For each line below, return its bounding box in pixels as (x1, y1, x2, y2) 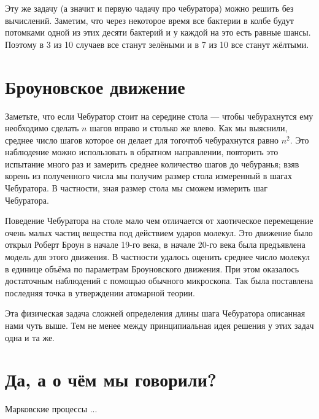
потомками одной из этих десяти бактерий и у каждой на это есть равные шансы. (5, 26, 311, 39)
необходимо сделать (5, 121, 79, 134)
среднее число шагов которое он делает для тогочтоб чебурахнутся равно (5, 133, 279, 146)
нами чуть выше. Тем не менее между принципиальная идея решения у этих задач (5, 319, 314, 331)
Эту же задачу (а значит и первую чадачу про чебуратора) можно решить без (5, 2, 294, 14)
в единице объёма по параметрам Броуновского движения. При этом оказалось (5, 262, 299, 275)
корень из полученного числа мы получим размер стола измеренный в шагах (5, 169, 292, 182)
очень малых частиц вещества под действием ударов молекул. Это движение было (5, 226, 313, 239)
